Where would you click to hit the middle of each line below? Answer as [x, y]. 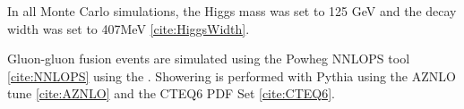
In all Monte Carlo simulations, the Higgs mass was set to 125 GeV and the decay [232, 11]
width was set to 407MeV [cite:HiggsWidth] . [129, 28]
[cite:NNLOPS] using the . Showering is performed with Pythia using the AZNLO [232, 75]
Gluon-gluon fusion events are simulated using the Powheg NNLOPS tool [209, 59]
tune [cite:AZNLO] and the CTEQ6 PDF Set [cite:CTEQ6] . [172, 93]
